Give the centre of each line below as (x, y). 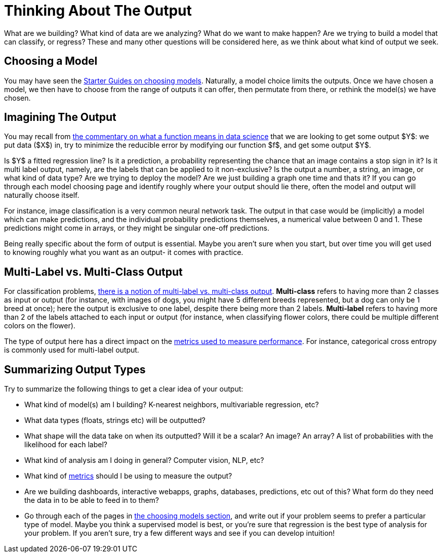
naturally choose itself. (42, 195)
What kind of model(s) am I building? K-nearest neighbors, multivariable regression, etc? (172, 405)
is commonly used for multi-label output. (72, 350)
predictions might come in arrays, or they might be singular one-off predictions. (137, 228)
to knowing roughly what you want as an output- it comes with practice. (124, 252)
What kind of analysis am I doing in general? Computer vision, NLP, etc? (144, 460)
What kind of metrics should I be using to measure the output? (128, 476)
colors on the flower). (40, 326)
